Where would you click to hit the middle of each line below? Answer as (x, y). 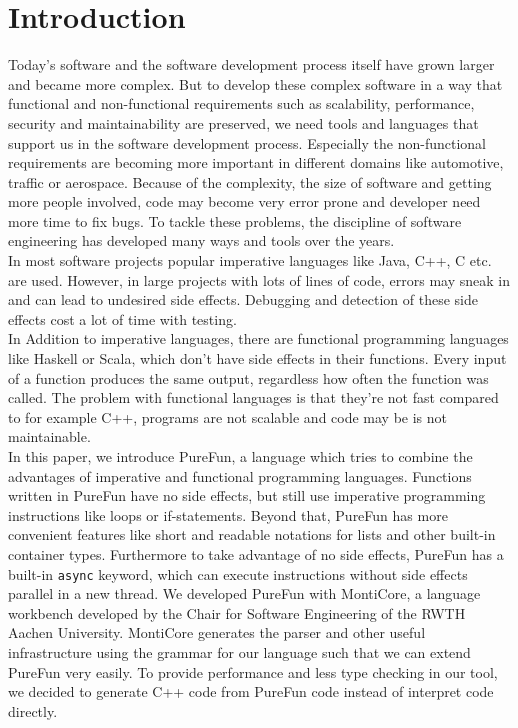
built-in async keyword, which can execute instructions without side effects (238, 573)
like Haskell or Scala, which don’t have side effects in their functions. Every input (257, 358)
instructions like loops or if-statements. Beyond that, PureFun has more (228, 514)
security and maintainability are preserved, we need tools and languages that (243, 122)
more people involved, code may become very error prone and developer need (244, 201)
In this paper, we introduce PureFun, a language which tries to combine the (240, 456)
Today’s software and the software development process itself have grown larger (251, 64)
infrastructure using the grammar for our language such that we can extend (239, 652)
